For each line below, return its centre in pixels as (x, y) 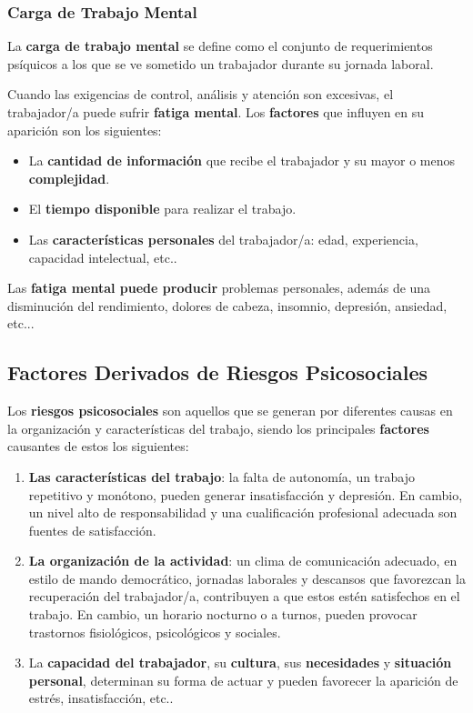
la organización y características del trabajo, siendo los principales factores (218, 428)
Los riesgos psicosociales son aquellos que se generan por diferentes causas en (230, 411)
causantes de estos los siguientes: (98, 446)
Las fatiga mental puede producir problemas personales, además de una (219, 288)
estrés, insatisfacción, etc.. (101, 698)
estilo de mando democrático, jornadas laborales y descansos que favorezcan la (247, 578)
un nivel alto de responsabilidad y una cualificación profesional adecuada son (243, 512)
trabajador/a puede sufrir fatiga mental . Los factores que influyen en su (216, 112)
